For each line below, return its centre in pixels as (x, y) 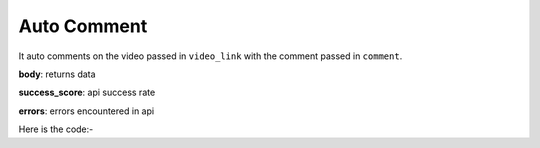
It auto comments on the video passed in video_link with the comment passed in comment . (210, 56)
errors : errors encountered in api (86, 111)
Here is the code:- (56, 129)
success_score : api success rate (87, 92)
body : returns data (57, 74)
